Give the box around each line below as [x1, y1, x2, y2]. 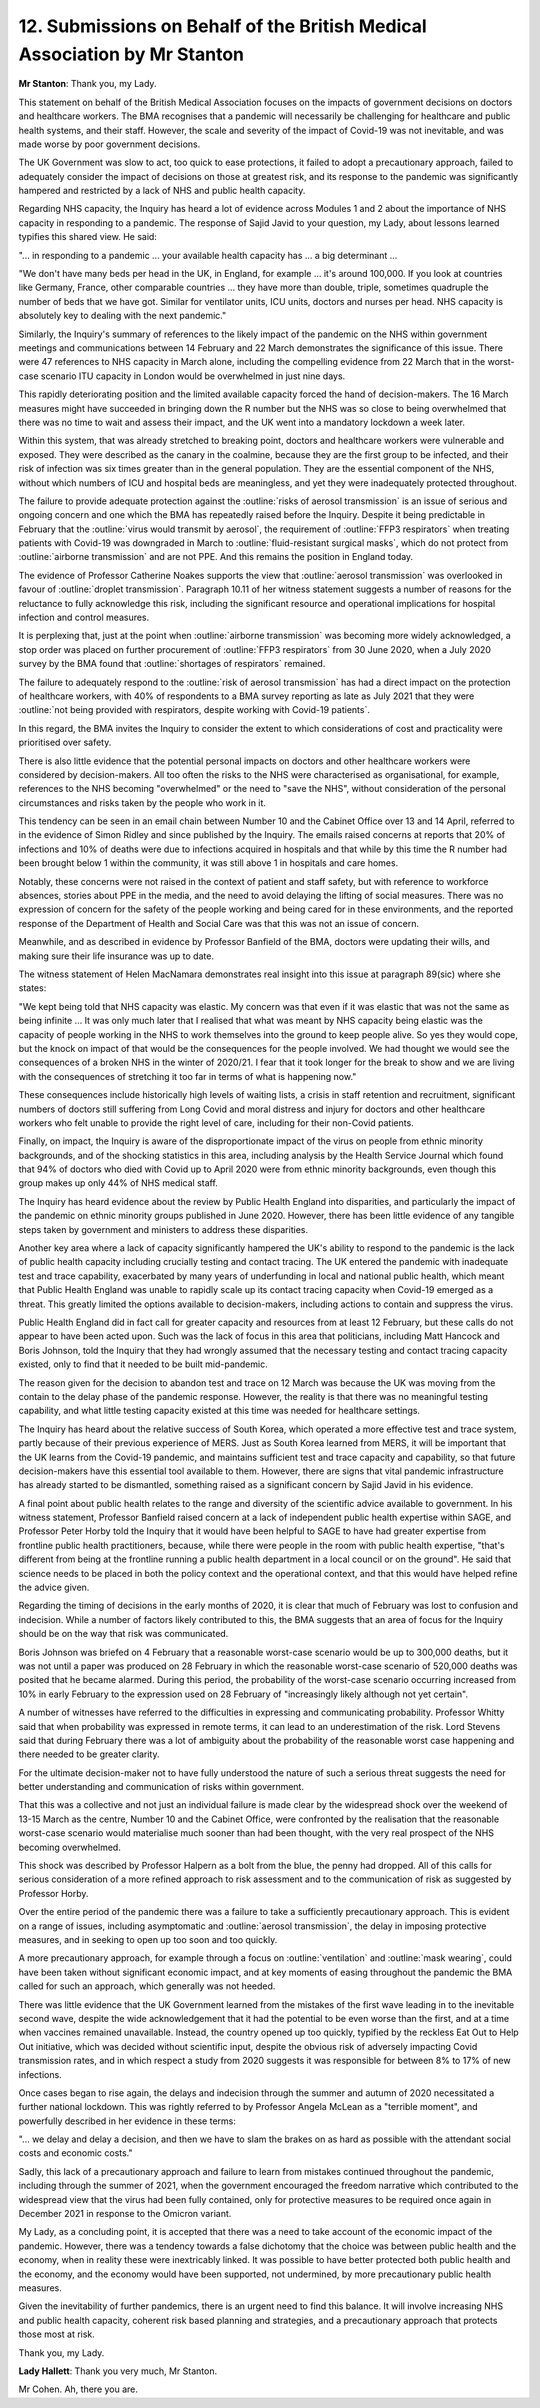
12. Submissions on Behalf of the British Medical [18, 15, 427, 37]
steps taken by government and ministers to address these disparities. [18, 1223, 309, 1235]
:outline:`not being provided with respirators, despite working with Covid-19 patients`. [18, 704, 370, 716]
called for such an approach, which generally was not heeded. [18, 1980, 276, 1992]
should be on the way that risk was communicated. [18, 1628, 229, 1640]
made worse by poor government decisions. [18, 138, 201, 150]
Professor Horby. [18, 1887, 89, 1899]
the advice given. [18, 1581, 90, 1594]
